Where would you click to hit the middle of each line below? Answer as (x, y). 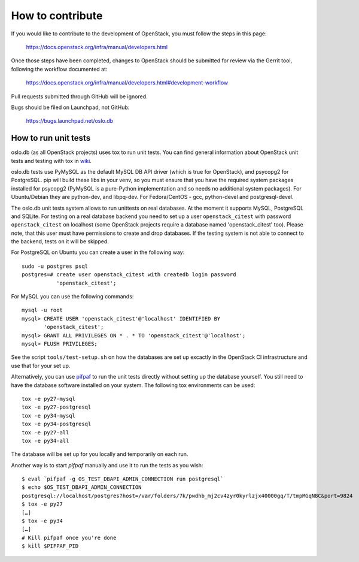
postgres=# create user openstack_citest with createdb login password (129, 275)
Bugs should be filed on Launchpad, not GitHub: (70, 107)
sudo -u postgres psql (55, 266)
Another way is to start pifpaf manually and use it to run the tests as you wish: (107, 465)
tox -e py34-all (45, 441)
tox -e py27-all (45, 432)
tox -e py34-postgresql (57, 424)
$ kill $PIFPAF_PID (50, 546)
